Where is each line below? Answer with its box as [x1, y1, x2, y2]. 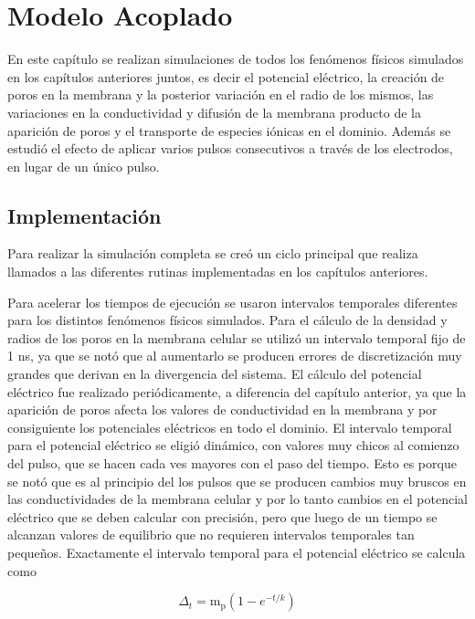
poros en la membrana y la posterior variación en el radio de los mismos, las [7, 85, 434, 104]
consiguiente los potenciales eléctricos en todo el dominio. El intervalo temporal [7, 417, 452, 436]
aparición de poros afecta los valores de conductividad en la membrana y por [7, 400, 438, 419]
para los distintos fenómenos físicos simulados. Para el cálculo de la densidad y [7, 310, 448, 330]
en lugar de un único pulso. [7, 156, 160, 175]
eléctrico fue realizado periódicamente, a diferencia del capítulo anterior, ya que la [7, 382, 467, 401]
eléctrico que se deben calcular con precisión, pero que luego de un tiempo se [7, 507, 438, 526]
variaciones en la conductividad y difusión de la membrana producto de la [7, 102, 421, 121]
